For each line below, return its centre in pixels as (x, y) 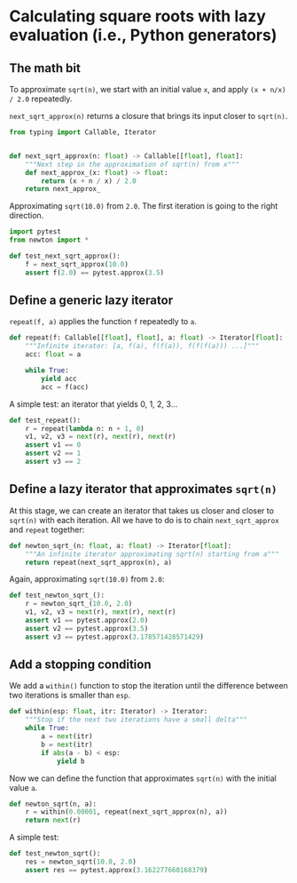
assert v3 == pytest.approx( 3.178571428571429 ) (114, 637)
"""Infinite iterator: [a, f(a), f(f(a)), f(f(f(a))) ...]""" (142, 346)
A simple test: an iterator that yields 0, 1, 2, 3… (94, 404)
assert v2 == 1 (53, 453)
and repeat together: (47, 529)
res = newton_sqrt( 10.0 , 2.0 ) (81, 862)
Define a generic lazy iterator (91, 301)
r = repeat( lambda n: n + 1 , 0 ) (85, 428)
